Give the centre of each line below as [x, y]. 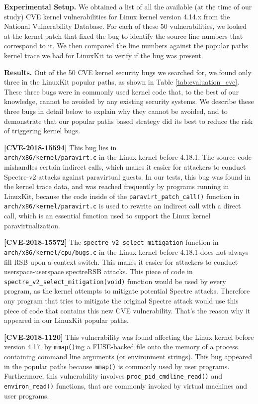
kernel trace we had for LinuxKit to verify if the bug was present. [104, 55]
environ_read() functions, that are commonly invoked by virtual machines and [126, 385]
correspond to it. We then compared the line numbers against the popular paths [126, 46]
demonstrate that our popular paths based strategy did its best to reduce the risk [129, 121]
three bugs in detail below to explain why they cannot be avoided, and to [116, 111]
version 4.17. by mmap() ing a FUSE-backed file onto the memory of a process [121, 347]
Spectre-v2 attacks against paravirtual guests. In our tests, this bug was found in [127, 176]
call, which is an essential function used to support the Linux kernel [107, 216]
